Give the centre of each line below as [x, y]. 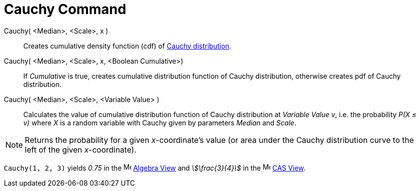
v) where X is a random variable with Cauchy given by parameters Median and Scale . [160, 122]
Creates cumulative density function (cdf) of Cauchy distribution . [127, 46]
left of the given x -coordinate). [81, 149]
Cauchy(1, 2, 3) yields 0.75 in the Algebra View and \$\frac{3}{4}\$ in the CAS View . [155, 168]
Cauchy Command [65, 9]
